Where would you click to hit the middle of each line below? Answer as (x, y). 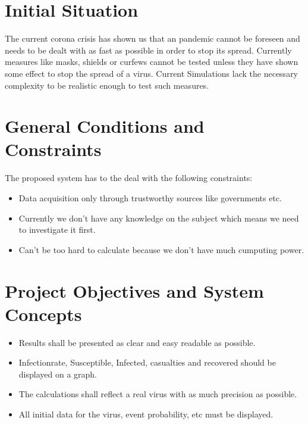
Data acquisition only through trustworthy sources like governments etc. (150, 198)
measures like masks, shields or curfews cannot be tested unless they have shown (152, 62)
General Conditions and (105, 126)
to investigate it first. (57, 230)
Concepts (43, 314)
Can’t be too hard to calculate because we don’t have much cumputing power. (161, 249)
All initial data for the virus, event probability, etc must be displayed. (146, 414)
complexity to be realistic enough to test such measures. (107, 85)
